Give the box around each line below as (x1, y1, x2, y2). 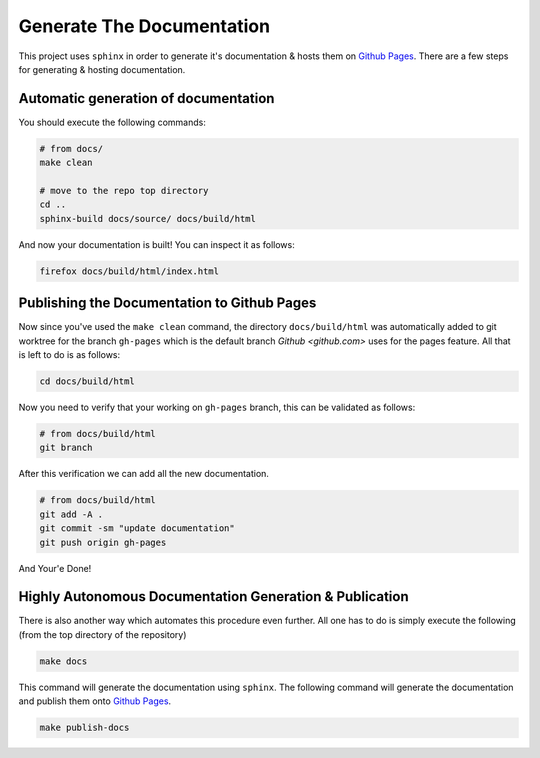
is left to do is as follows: (18, 349, 121, 361)
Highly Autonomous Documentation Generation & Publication (18, 588, 409, 605)
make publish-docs (39, 722, 130, 734)
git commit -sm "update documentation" (39, 523, 235, 534)
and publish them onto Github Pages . (18, 695, 172, 707)
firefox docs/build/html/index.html (39, 265, 220, 277)
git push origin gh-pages (39, 536, 167, 548)
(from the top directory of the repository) (18, 628, 187, 640)
